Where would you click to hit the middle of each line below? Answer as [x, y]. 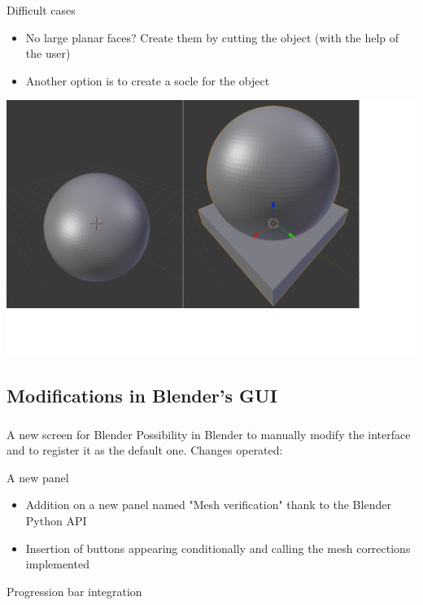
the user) [48, 53]
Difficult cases [41, 10]
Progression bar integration [74, 591]
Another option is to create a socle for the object [148, 80]
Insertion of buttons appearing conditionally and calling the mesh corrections [218, 548]
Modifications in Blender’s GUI [142, 396]
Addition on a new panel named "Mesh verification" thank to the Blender [208, 505]
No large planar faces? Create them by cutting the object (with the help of [212, 37]
